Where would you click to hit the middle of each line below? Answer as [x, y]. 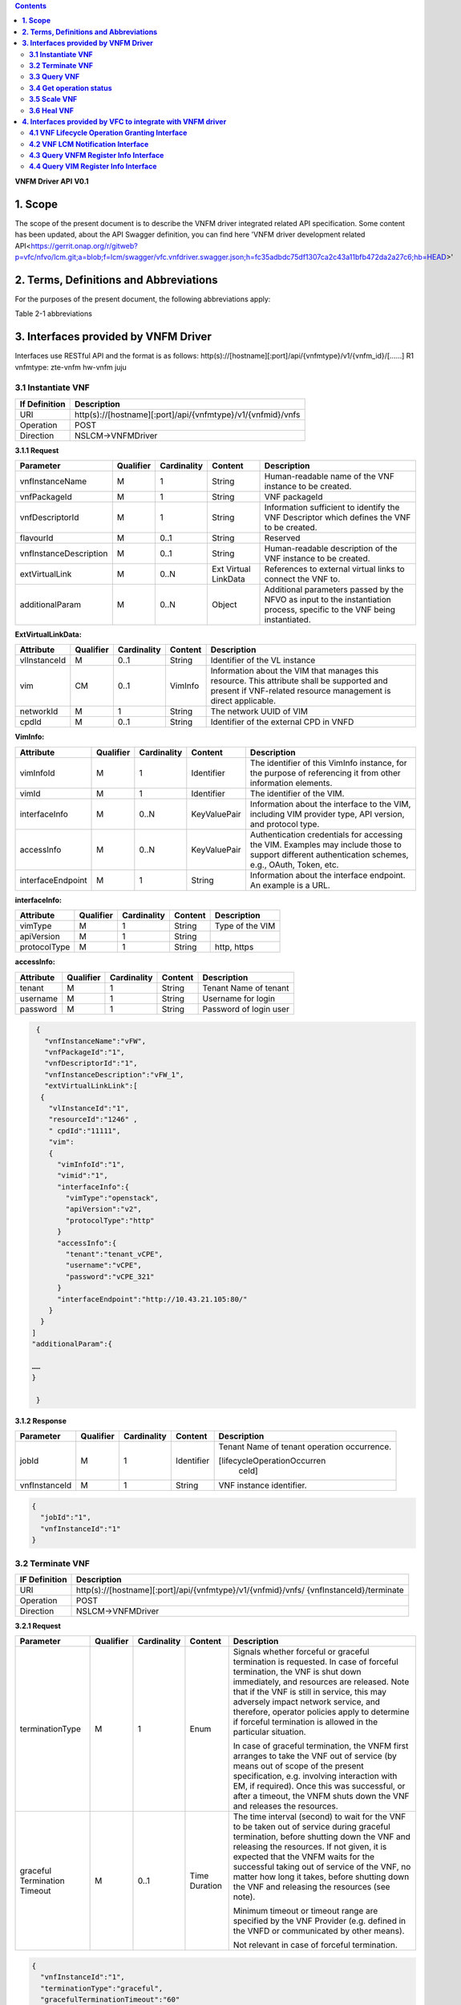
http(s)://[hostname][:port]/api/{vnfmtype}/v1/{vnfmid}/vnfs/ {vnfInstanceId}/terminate [240, 1590]
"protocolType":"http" [110, 1220]
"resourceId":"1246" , [93, 1120]
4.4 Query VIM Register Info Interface [93, 166]
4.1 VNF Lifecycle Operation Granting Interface [108, 133]
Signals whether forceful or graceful [301, 1652]
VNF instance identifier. [263, 1485]
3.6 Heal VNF [51, 110]
